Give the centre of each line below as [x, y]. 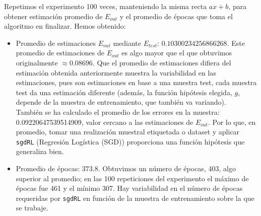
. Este [236, 43]
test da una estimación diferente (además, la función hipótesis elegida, [124, 92]
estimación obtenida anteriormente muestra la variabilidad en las [116, 72]
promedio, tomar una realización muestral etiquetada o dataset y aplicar [128, 132]
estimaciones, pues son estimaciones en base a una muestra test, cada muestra [136, 82]
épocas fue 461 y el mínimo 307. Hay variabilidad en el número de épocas [129, 188]
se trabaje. [32, 208]
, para [238, 6]
